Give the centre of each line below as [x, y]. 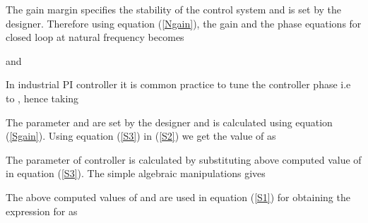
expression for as [42, 211]
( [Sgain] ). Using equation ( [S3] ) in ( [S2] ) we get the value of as [141, 136]
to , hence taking [42, 98]
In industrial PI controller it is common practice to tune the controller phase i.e [178, 84]
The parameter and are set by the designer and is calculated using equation [169, 122]
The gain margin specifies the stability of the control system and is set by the [174, 9]
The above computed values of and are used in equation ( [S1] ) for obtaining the [178, 197]
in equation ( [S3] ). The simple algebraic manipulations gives [136, 173]
